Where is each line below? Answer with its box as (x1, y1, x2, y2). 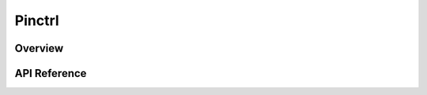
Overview (14, 42, 64, 55)
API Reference (14, 67, 87, 80)
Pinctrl (14, 12, 59, 29)
